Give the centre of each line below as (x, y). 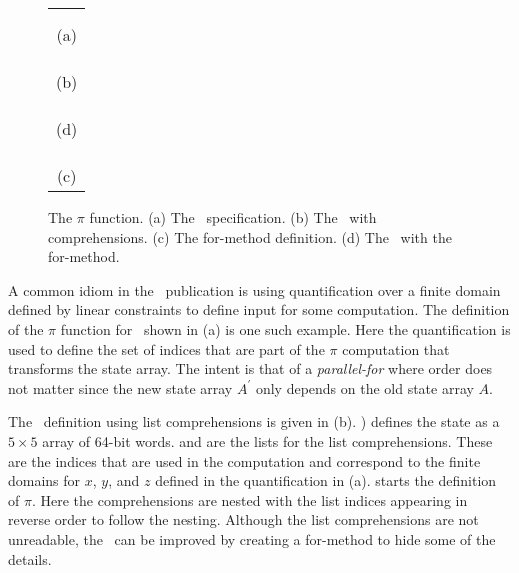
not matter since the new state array (120, 387)
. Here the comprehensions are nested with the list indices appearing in (249, 499)
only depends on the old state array (364, 387)
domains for (44, 480)
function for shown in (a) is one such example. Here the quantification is (285, 328)
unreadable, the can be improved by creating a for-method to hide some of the (252, 538)
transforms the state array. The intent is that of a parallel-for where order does (250, 368)
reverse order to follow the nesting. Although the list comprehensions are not (243, 519)
